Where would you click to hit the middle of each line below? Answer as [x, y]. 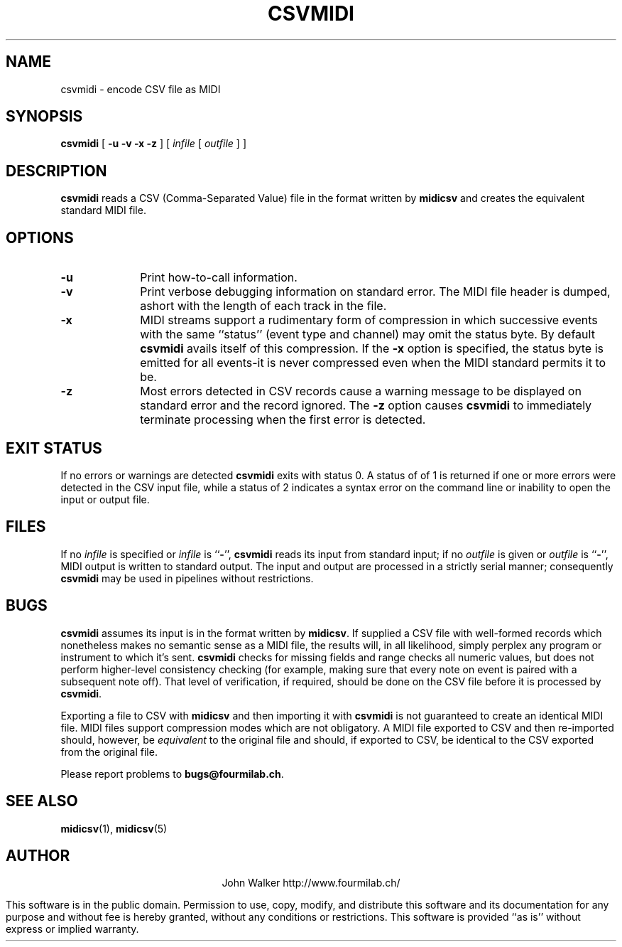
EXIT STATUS [54, 448]
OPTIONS [40, 237]
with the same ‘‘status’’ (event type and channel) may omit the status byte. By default [367, 335]
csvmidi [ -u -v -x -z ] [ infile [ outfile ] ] [153, 144]
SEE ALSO [42, 801]
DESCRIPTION [56, 171]
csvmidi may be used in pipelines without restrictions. [187, 578]
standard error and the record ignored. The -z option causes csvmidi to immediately [366, 406]
